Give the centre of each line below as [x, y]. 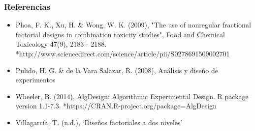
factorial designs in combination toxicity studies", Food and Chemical [120, 34]
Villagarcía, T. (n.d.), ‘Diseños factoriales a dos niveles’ [99, 122]
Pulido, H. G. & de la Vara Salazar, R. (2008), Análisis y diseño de [117, 70]
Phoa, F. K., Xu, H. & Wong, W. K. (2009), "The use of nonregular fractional [133, 25]
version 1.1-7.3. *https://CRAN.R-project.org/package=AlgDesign [116, 106]
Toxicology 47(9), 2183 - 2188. [61, 44]
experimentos [35, 80]
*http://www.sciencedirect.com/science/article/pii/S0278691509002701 [123, 53]
